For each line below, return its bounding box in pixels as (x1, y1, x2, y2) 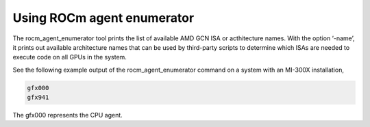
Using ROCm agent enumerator (12, 10, 195, 25)
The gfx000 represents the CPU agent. (12, 111, 123, 119)
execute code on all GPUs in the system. (12, 53, 127, 61)
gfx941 (27, 94, 49, 102)
